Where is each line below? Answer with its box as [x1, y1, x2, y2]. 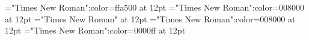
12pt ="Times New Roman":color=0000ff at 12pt [5, 24, 186, 36]
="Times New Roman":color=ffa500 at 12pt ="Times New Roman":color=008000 [5, 1, 304, 13]
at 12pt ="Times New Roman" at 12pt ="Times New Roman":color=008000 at [5, 12, 296, 25]
